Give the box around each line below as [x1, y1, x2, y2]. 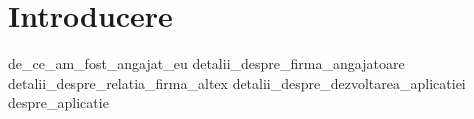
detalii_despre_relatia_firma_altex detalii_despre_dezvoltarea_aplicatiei [8, 72, 466, 93]
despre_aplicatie [8, 92, 109, 113]
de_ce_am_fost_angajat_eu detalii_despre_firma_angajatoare [8, 53, 405, 74]
